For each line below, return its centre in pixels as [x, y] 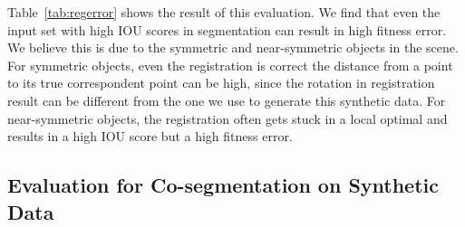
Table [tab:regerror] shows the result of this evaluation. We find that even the [224, 12]
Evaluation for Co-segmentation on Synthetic [223, 185]
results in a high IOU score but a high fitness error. [150, 136]
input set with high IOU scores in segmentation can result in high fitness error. [227, 29]
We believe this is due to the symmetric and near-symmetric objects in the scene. [233, 47]
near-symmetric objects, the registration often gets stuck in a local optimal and [228, 118]
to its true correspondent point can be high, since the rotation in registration [221, 83]
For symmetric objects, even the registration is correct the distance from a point [230, 65]
